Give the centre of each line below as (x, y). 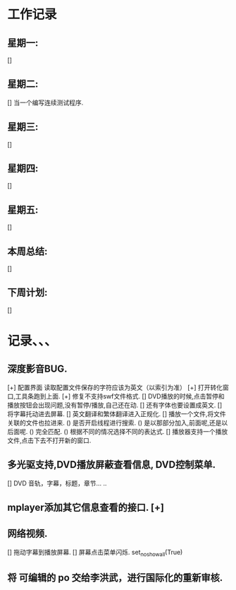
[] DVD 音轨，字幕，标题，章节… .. (57, 483)
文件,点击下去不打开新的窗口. (49, 440)
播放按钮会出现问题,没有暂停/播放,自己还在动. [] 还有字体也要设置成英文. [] (115, 405)
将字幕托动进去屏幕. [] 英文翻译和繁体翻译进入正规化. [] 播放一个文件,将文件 (117, 413)
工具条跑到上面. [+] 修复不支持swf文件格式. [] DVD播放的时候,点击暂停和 (120, 396)
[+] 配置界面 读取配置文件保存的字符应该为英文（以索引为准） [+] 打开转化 (115, 387)
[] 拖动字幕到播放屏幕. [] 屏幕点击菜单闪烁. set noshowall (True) (95, 553)
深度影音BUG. (38, 369)
